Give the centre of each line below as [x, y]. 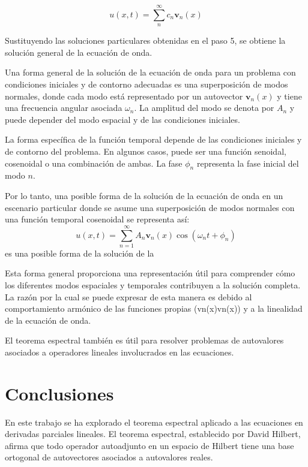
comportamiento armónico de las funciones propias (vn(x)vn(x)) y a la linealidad [154, 308]
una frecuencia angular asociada [64, 108]
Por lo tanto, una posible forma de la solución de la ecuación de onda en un [144, 195]
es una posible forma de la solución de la [80, 253]
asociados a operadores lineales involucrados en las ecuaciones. [119, 352]
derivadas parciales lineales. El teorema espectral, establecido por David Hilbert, [153, 434]
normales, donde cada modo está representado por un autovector [124, 96]
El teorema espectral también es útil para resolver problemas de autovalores [144, 340]
